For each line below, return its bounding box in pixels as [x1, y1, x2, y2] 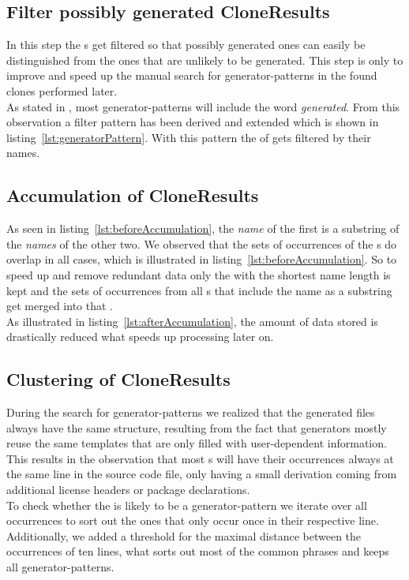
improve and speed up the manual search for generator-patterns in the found [6, 67, 377, 84]
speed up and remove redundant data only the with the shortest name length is [6, 266, 391, 283]
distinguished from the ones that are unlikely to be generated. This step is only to [6, 51, 403, 68]
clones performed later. [6, 82, 118, 99]
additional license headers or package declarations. [6, 481, 250, 498]
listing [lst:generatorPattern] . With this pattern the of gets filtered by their [6, 129, 371, 145]
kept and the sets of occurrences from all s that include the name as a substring [6, 282, 392, 298]
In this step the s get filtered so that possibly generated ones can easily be [6, 36, 366, 53]
